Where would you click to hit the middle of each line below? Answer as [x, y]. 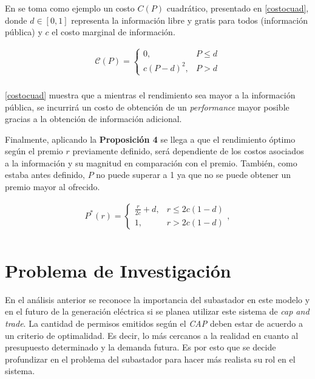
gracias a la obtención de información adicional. [93, 119]
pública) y [24, 32]
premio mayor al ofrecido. [52, 187]
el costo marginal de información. [113, 32]
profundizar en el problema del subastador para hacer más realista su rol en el [150, 359]
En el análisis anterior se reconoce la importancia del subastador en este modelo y [157, 299]
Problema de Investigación [118, 270]
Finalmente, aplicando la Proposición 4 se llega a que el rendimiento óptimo [150, 139]
